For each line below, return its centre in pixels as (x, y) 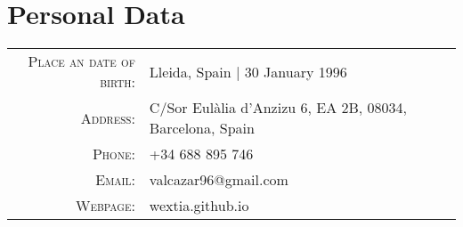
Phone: (114, 154)
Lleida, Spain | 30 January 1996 (248, 71)
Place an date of (81, 61)
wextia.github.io (199, 206)
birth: (118, 82)
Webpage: (106, 206)
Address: (108, 118)
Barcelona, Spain (202, 128)
